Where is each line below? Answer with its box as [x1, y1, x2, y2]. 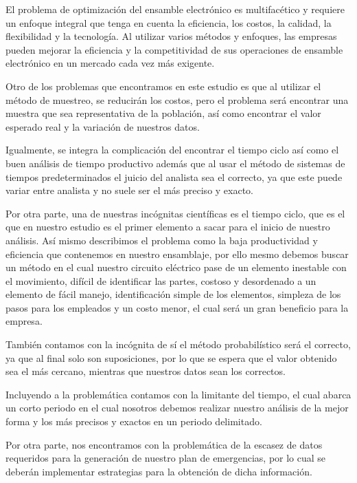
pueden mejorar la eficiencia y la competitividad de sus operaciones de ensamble [5, 42, 343, 56]
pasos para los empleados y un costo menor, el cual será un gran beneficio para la [5, 300, 349, 314]
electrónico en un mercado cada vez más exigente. [5, 56, 215, 70]
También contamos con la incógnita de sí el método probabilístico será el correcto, [5, 337, 351, 352]
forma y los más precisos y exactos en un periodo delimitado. [5, 414, 262, 429]
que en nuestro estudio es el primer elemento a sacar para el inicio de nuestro [5, 219, 330, 234]
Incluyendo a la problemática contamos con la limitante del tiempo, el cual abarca [5, 387, 352, 401]
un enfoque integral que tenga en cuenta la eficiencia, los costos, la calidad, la [5, 15, 332, 30]
